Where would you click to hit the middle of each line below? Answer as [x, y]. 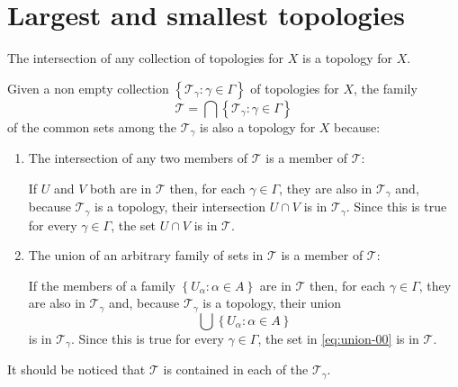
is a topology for [347, 58]
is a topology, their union [272, 303]
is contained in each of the [236, 369]
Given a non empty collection [88, 88]
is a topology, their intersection [180, 207]
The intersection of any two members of [138, 158]
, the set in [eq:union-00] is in [338, 338]
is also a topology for [258, 126]
